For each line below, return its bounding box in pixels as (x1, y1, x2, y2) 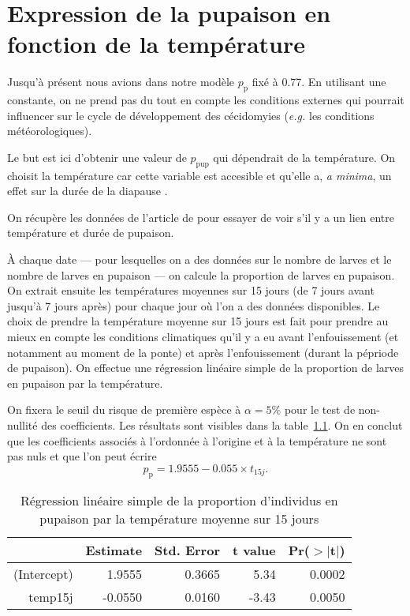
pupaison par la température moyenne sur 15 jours (39, 509, 319, 528)
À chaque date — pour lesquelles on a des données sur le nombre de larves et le (7, 251, 392, 268)
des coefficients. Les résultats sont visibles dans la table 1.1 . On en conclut (41, 417, 403, 433)
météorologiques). (7, 122, 92, 139)
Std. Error (155, 540, 220, 559)
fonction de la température (7, 28, 305, 60)
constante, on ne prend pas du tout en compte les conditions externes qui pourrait (7, 92, 404, 108)
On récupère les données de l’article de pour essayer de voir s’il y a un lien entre (7, 208, 395, 225)
